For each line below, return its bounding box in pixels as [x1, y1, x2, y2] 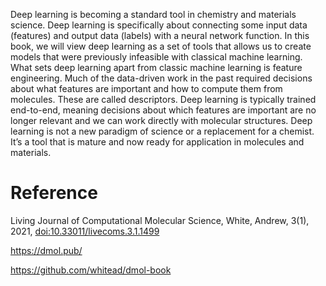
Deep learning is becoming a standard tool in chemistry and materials [10, 9, 297, 20]
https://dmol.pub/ [10, 244, 83, 256]
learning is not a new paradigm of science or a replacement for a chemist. [10, 125, 315, 137]
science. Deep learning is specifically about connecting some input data [10, 19, 308, 31]
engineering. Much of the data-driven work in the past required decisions [10, 72, 313, 84]
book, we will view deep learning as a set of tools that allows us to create [10, 40, 312, 52]
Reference [10, 182, 98, 204]
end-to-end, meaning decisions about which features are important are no [10, 104, 317, 116]
